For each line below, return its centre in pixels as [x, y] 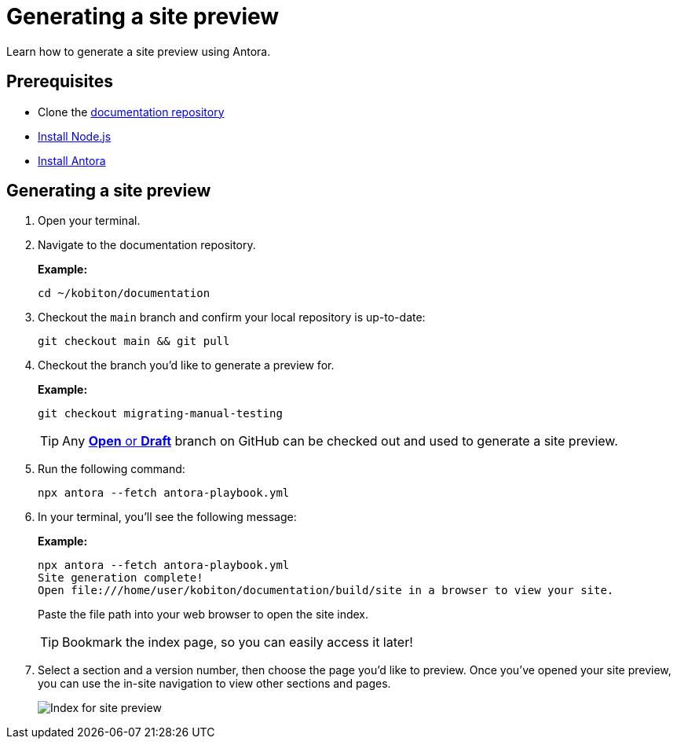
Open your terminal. [89, 221]
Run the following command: [112, 469]
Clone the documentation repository [131, 112]
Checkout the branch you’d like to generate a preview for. [186, 365]
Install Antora [72, 160]
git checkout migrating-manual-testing [160, 414]
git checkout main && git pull [134, 341]
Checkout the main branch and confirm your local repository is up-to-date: [232, 317]
